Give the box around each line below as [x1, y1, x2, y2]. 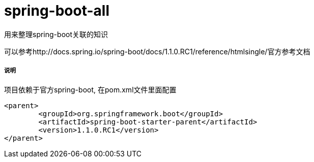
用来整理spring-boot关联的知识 [4, 29, 108, 39]
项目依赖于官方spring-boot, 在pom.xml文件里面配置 [4, 85, 177, 94]
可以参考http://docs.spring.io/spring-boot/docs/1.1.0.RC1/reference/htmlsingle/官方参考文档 [4, 47, 310, 56]
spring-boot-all [4, 2, 109, 19]
